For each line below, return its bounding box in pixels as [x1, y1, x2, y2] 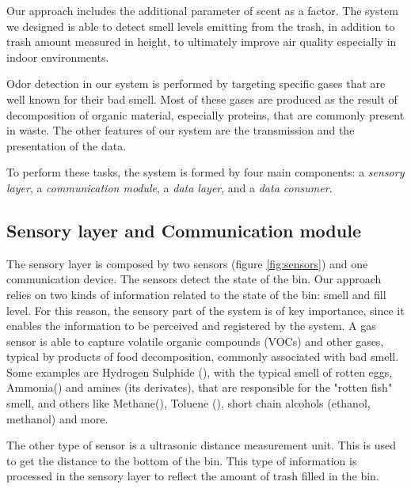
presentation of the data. [6, 137, 127, 154]
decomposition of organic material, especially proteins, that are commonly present [6, 106, 405, 123]
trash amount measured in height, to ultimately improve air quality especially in [6, 33, 397, 50]
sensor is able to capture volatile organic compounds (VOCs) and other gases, [6, 332, 384, 349]
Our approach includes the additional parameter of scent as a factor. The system [6, 2, 398, 18]
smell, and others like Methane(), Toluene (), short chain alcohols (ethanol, [6, 395, 371, 411]
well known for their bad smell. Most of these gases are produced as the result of [6, 90, 398, 107]
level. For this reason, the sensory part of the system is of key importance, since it [6, 301, 405, 318]
